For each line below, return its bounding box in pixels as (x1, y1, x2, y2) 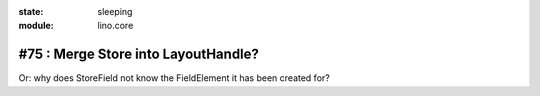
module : (18, 20, 54, 32)
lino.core (97, 20, 134, 32)
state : (18, 6, 44, 17)
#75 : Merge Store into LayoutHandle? (18, 46, 260, 63)
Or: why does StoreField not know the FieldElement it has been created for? (18, 72, 330, 84)
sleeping (97, 6, 133, 17)
